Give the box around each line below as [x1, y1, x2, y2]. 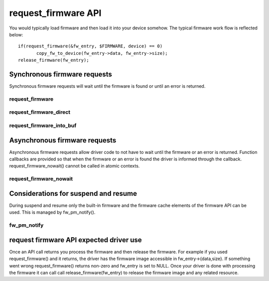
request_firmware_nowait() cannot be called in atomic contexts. [9, 163, 140, 169]
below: [9, 31, 23, 37]
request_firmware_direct [9, 109, 71, 116]
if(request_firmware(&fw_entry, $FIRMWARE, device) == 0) [18, 43, 163, 49]
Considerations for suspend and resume [9, 189, 137, 198]
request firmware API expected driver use [9, 236, 142, 244]
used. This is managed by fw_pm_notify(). [9, 209, 96, 215]
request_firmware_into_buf [9, 122, 77, 129]
